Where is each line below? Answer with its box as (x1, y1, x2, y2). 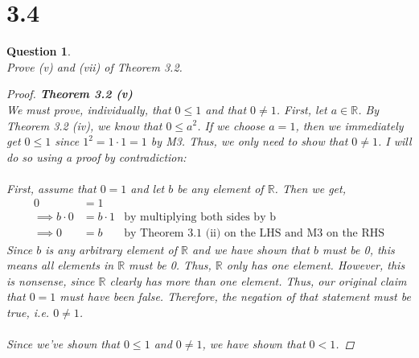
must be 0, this (322, 241, 395, 257)
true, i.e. (6, 303, 50, 320)
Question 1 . (6, 43, 71, 60)
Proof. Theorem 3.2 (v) (6, 85, 133, 102)
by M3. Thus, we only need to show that (150, 133, 348, 150)
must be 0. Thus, (129, 257, 212, 274)
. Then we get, (274, 179, 346, 196)
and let (130, 179, 165, 196)
